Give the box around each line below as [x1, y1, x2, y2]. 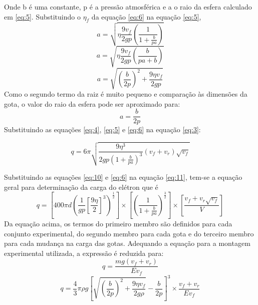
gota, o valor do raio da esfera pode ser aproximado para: [4, 98, 180, 109]
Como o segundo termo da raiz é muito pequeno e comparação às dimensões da [4, 89, 247, 99]
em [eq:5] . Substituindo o [4, 11, 81, 22]
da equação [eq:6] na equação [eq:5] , [91, 11, 201, 22]
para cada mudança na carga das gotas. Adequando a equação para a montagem [4, 238, 250, 248]
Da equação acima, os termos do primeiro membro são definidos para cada [4, 218, 232, 229]
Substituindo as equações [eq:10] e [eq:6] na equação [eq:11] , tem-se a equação [4, 172, 242, 182]
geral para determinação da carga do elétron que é [4, 181, 158, 192]
